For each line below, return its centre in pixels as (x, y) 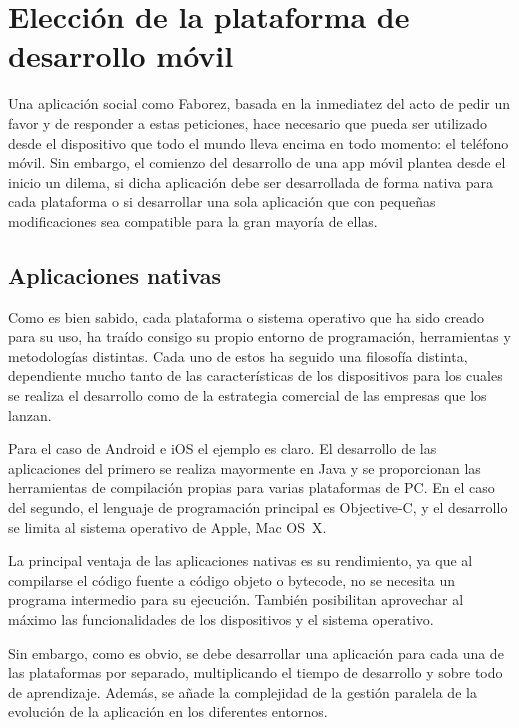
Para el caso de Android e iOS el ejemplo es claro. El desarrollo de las (222, 448)
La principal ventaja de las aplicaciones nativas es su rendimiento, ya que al (240, 560)
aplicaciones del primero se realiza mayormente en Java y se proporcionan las (244, 467)
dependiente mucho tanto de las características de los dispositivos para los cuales (255, 375)
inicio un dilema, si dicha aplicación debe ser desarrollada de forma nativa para (250, 181)
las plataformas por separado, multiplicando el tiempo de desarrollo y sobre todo (255, 672)
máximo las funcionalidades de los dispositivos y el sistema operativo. (221, 618)
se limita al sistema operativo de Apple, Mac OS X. (167, 526)
